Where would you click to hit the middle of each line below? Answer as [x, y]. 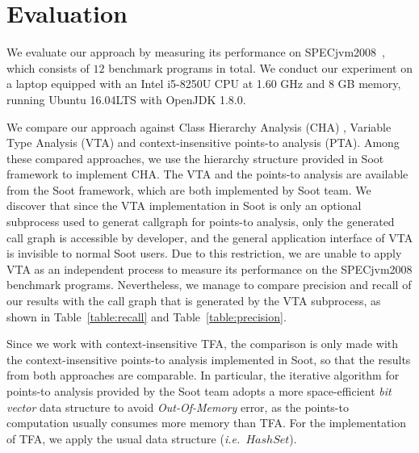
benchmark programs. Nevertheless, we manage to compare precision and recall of [209, 285]
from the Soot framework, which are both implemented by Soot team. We [189, 189]
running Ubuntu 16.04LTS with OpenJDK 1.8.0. [126, 99]
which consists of [48, 67]
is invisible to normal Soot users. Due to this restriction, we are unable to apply [204, 253]
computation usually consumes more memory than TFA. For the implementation [207, 423]
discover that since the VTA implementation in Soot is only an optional [184, 206]
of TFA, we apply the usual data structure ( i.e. [124, 438]
